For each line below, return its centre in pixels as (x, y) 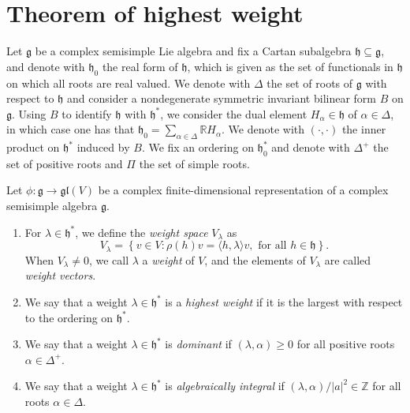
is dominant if (198, 344)
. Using (29, 113)
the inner (364, 129)
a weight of (168, 259)
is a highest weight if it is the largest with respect (284, 301)
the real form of (140, 66)
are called (348, 259)
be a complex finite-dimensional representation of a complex (243, 190)
